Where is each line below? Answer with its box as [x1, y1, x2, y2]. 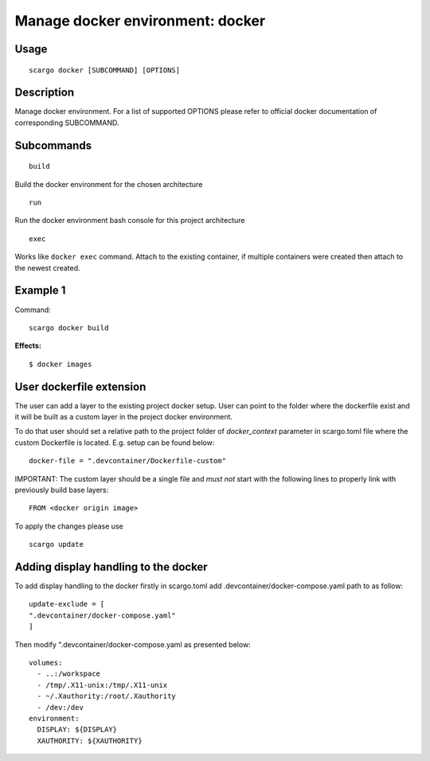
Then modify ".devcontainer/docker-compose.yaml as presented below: [14, 639, 251, 649]
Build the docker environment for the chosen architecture [14, 179, 203, 189]
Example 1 [14, 283, 66, 298]
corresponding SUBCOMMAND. [14, 118, 119, 127]
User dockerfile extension [14, 380, 147, 393]
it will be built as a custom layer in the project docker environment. [14, 412, 233, 421]
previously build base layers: [14, 485, 109, 494]
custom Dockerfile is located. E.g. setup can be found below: [14, 438, 215, 447]
